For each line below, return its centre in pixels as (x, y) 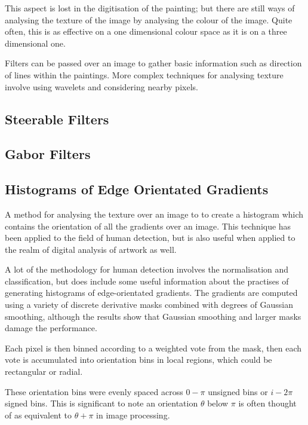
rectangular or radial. (44, 372)
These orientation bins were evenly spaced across (94, 391)
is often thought (267, 403)
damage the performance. (51, 328)
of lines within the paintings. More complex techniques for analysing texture (144, 74)
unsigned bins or (238, 391)
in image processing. (133, 415)
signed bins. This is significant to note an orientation (101, 403)
